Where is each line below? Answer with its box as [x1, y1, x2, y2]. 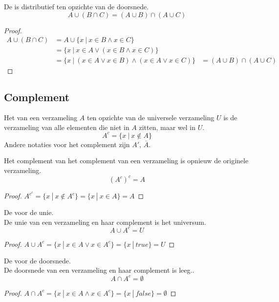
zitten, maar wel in [139, 122, 196, 132]
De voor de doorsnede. [4, 255, 71, 265]
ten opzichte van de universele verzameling [86, 112, 215, 123]
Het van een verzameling [4, 112, 78, 123]
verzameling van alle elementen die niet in [4, 122, 129, 132]
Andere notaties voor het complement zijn [4, 139, 130, 149]
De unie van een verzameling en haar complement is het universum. [4, 216, 206, 227]
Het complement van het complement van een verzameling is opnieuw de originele [4, 155, 249, 166]
